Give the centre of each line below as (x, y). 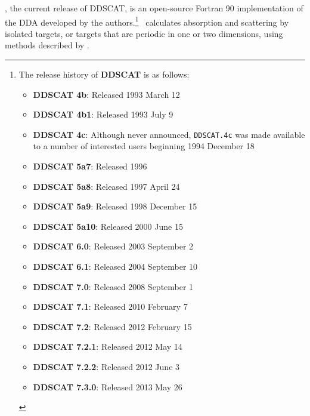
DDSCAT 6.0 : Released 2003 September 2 (113, 246)
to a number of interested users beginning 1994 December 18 (144, 146)
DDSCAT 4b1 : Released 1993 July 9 (103, 114)
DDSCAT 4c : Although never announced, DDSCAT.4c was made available (169, 134)
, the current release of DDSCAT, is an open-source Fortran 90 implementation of (154, 8)
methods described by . (47, 45)
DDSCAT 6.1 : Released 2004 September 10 (115, 266)
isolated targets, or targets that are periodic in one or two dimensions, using (144, 33)
